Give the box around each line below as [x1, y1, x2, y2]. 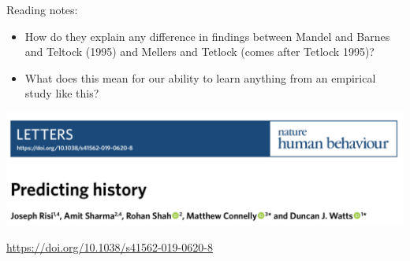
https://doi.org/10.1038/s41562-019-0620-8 [6, 239, 213, 255]
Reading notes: [6, 2, 78, 17]
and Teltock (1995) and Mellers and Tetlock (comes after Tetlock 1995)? [24, 43, 375, 60]
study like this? [24, 85, 99, 101]
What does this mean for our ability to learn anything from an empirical [24, 69, 376, 86]
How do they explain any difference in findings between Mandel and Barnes [24, 28, 390, 44]
